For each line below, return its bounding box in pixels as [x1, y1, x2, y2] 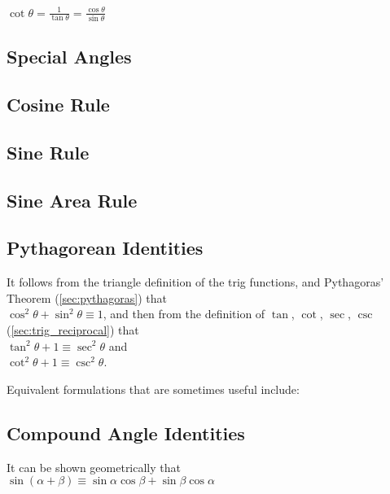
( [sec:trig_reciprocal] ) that [7, 321, 139, 338]
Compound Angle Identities [7, 420, 245, 445]
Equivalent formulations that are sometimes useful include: [7, 380, 300, 397]
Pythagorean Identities [7, 235, 204, 260]
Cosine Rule [7, 92, 110, 116]
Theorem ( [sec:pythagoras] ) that [7, 289, 168, 306]
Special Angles [7, 44, 132, 69]
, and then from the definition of [103, 305, 265, 322]
